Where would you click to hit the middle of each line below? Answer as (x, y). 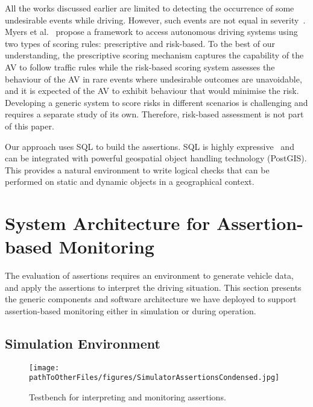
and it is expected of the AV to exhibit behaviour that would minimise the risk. (152, 91)
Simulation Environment (83, 343)
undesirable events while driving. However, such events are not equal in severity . (155, 20)
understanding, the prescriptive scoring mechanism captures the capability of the (154, 55)
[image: (44, 368)
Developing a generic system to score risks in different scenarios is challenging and (156, 102)
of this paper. (30, 126)
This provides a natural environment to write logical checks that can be (137, 169)
